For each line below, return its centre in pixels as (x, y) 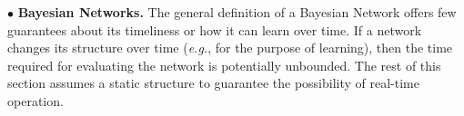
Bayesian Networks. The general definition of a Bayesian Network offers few (237, 12)
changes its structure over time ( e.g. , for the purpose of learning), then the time (230, 48)
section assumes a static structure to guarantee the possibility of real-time (213, 83)
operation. (35, 100)
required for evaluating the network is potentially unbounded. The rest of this (224, 65)
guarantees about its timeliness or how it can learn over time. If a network (215, 29)
